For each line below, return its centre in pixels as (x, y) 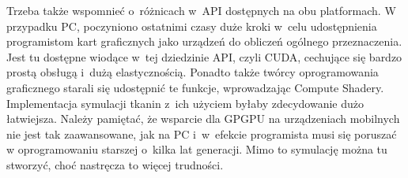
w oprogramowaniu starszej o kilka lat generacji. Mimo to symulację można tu (197, 149)
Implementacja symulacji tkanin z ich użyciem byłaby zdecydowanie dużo (185, 103)
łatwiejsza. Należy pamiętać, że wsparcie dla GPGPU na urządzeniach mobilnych (203, 119)
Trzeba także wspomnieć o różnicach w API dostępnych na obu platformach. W (201, 10)
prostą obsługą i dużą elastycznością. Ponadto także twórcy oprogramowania (193, 72)
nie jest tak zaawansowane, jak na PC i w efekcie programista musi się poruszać (202, 133)
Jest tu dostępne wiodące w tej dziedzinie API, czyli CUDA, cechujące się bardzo (204, 56)
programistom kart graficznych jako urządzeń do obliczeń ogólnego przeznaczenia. (204, 41)
